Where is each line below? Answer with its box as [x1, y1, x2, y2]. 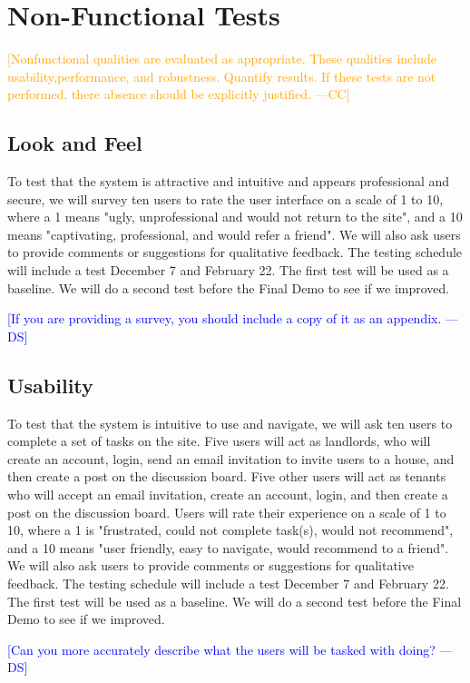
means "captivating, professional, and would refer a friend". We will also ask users [7, 224, 461, 243]
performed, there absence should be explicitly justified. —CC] [7, 84, 350, 104]
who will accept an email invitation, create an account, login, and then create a [7, 485, 448, 504]
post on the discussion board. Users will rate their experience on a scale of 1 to [7, 502, 446, 521]
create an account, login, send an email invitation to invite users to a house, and [7, 449, 455, 468]
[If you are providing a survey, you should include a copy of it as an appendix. [7, 309, 442, 328]
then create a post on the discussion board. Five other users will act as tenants [7, 467, 446, 486]
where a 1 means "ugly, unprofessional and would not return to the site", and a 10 [7, 207, 463, 226]
